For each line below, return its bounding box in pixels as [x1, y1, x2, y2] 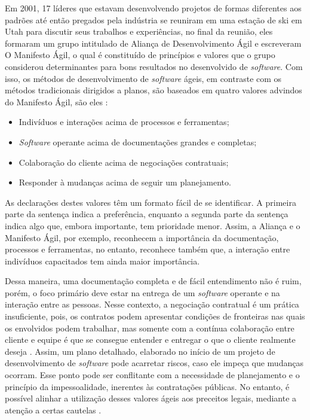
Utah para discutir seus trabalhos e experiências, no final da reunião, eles [5, 25, 273, 38]
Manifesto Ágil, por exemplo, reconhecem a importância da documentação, [5, 231, 279, 244]
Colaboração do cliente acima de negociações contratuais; [19, 156, 229, 168]
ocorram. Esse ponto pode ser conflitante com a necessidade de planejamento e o [5, 369, 300, 381]
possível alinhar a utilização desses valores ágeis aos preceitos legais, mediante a [5, 392, 297, 404]
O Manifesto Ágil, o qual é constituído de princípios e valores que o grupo [5, 48, 275, 61]
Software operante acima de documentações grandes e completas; [19, 135, 257, 148]
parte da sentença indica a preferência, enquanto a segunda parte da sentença [5, 208, 288, 220]
